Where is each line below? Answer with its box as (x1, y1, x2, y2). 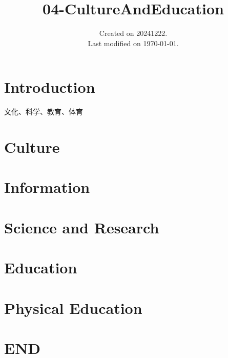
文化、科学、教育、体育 (4, 106, 83, 117)
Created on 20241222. (99, 28, 168, 38)
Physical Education (4, 297, 142, 318)
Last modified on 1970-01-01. (88, 37, 179, 48)
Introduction (4, 76, 95, 97)
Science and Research (4, 216, 159, 237)
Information (4, 176, 90, 197)
